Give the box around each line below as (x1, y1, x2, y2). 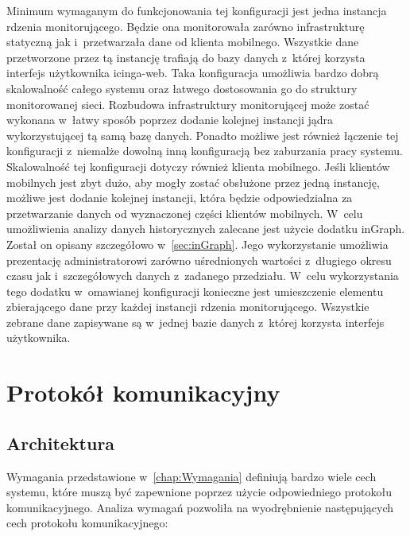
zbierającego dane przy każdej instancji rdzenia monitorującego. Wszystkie (6, 298, 369, 315)
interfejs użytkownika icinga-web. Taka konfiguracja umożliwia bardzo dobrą (6, 64, 379, 81)
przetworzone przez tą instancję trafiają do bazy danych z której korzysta (6, 49, 366, 65)
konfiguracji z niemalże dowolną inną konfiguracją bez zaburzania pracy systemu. (6, 142, 403, 159)
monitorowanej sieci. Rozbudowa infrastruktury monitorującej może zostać (6, 95, 369, 112)
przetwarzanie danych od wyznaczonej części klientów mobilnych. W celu (6, 204, 363, 221)
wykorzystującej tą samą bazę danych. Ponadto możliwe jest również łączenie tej (6, 126, 399, 143)
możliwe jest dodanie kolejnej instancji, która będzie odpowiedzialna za (6, 189, 353, 206)
